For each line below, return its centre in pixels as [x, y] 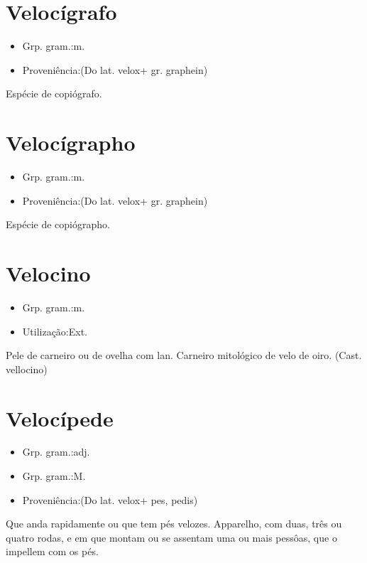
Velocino [48, 273]
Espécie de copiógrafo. [54, 93]
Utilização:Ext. [55, 331]
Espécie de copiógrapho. [58, 224]
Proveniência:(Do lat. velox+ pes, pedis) [110, 499]
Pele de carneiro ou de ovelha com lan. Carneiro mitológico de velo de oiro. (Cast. [184, 355]
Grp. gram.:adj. [56, 452]
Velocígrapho [71, 143]
